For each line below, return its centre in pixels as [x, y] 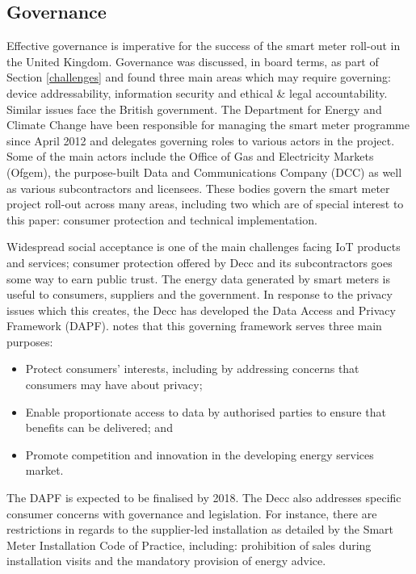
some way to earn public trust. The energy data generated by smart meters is [199, 278]
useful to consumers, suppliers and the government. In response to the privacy [200, 294]
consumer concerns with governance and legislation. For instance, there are [192, 513]
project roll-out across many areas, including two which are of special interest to [205, 204]
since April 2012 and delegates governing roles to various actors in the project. [201, 140]
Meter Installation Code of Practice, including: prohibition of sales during [189, 545]
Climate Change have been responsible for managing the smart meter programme [208, 125]
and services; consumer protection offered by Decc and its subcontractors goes [200, 262]
